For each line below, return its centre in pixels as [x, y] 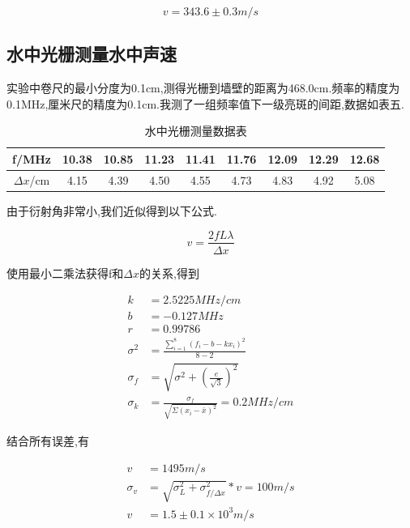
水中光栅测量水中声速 [92, 54]
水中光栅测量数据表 [196, 131]
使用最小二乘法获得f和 [65, 273]
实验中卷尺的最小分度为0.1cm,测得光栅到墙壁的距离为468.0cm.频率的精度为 [203, 88]
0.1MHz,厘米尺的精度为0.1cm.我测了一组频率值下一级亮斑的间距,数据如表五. [205, 103]
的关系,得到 [169, 273]
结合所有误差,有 [48, 440]
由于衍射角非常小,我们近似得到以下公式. [112, 210]
